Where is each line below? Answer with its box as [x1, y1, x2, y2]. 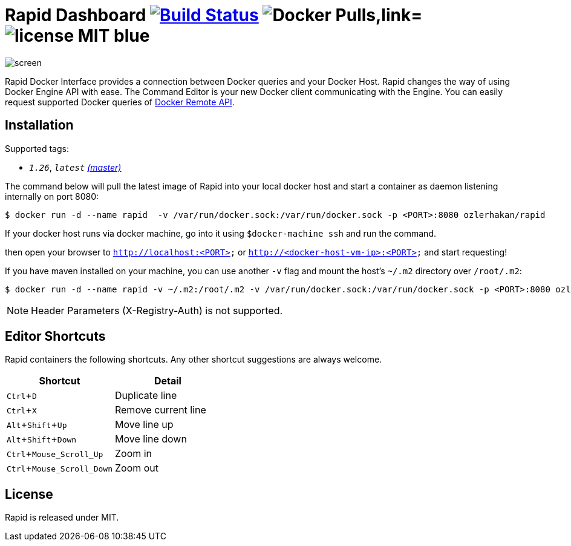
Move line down [114, 433, 187, 446]
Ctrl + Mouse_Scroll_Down [7, 462, 113, 475]
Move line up [114, 418, 174, 431]
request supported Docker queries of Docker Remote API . [5, 96, 235, 107]
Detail [154, 375, 181, 387]
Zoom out [114, 462, 159, 475]
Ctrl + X [7, 404, 37, 416]
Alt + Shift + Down [7, 433, 77, 446]
